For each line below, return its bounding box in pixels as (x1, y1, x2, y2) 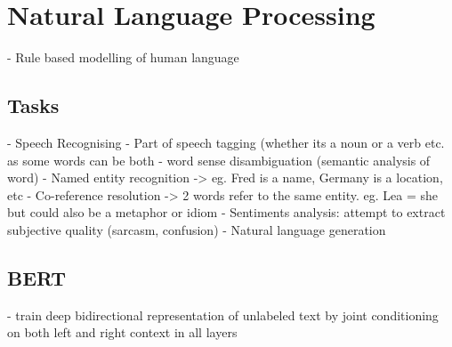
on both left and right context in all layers (7, 323, 238, 342)
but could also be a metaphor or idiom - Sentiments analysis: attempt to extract (7, 203, 446, 222)
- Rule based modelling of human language (7, 48, 239, 67)
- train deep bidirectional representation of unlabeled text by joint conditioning (7, 305, 439, 324)
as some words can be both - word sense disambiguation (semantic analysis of (7, 150, 431, 169)
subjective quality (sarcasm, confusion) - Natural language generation (7, 220, 386, 238)
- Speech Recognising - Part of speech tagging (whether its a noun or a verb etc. (7, 133, 445, 151)
